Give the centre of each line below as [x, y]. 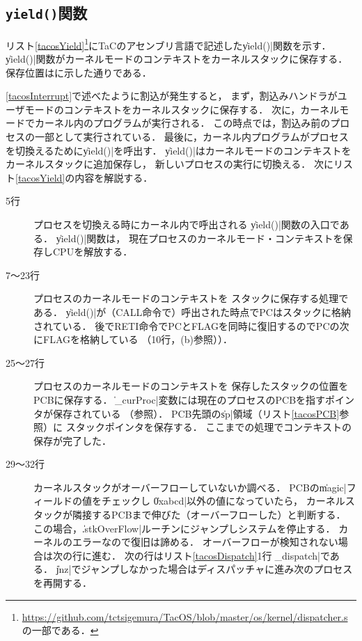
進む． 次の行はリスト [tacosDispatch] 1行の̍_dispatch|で [211, 555]
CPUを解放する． [93, 252]
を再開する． [63, 583]
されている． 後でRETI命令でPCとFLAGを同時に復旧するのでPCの [187, 325]
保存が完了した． [72, 440]
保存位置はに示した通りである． [79, 72]
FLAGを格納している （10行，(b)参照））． [137, 339]
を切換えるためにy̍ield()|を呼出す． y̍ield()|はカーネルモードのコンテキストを [179, 150]
